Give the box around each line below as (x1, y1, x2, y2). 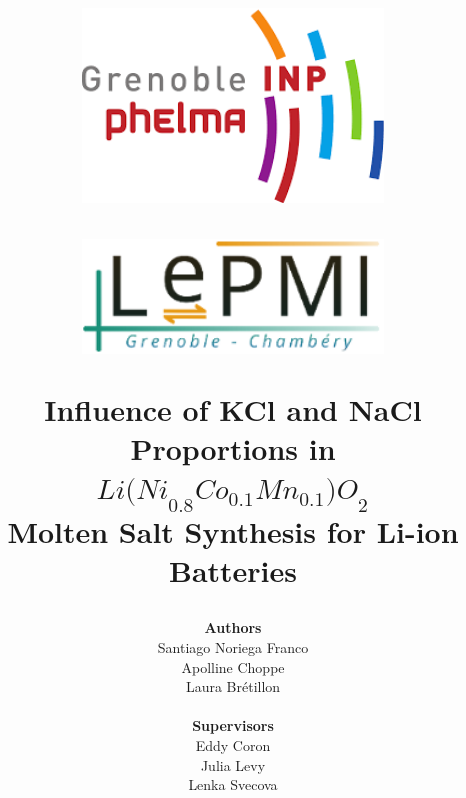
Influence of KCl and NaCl (44, 389, 422, 430)
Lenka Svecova (188, 774, 278, 795)
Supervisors (192, 715, 274, 736)
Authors (204, 617, 262, 638)
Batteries (168, 550, 298, 591)
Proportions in (130, 428, 336, 469)
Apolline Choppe (181, 656, 285, 677)
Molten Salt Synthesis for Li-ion (7, 511, 459, 551)
